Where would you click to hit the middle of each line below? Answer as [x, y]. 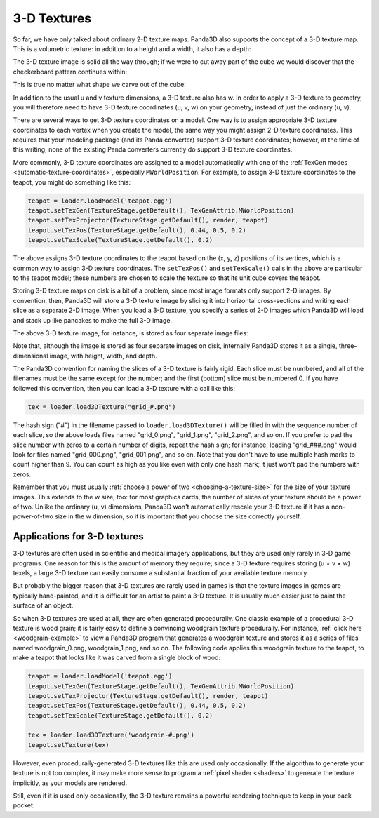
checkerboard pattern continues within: [70, 72]
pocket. [24, 805]
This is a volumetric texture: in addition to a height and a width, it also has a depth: [132, 48]
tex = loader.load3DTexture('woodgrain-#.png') [111, 735]
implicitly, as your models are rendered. [70, 783]
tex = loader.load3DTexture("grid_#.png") [102, 407]
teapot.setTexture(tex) [69, 745]
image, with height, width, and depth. [103, 356]
